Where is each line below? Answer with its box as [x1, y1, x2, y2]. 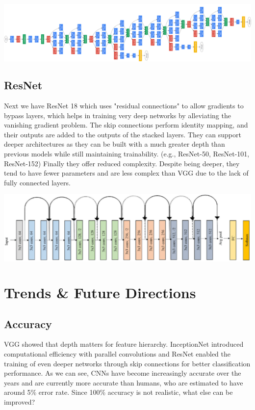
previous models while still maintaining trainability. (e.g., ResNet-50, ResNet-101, [4, 149, 250, 159]
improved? [4, 396, 35, 407]
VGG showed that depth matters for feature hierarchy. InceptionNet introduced [4, 339, 244, 349]
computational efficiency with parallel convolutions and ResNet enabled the [4, 348, 230, 359]
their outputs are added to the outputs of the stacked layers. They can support [4, 129, 241, 139]
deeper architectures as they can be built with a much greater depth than [4, 139, 225, 149]
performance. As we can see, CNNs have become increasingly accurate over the [4, 368, 241, 378]
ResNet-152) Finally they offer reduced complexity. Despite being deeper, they [4, 158, 240, 168]
